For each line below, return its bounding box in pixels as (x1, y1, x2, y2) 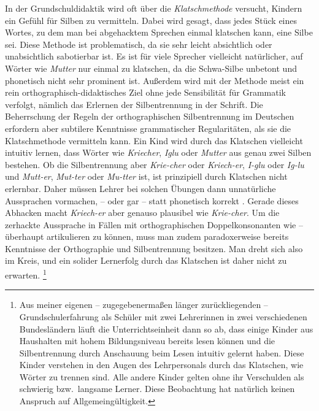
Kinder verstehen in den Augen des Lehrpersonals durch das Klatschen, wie (19, 358, 304, 371)
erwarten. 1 (5, 267, 47, 281)
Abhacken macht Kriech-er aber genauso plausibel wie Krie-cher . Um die (5, 206, 280, 219)
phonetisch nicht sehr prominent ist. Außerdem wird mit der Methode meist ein (5, 74, 304, 86)
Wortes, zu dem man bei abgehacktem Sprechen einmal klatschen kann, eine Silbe (5, 26, 313, 39)
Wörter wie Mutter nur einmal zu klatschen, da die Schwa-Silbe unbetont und (5, 61, 297, 74)
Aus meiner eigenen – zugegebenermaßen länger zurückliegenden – (19, 298, 268, 311)
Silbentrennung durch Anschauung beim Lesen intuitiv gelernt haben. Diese (19, 346, 304, 359)
